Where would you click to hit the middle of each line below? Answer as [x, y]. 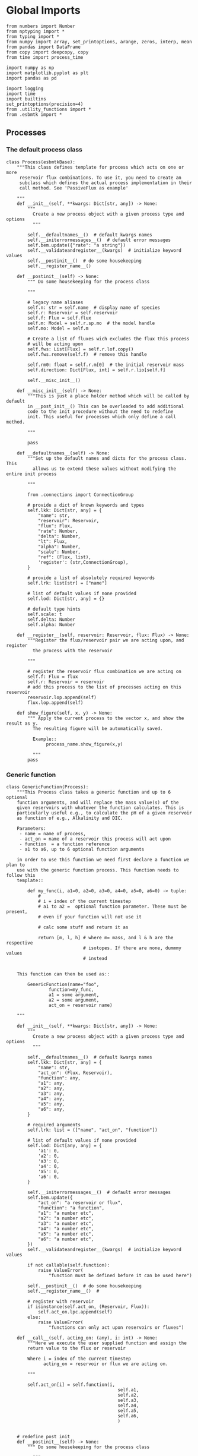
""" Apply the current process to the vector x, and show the [106, 718]
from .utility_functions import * [49, 109]
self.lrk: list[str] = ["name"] [68, 583]
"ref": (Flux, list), [65, 557]
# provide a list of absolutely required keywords [91, 578]
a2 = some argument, [74, 1000]
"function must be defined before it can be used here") [120, 1275]
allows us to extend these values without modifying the [104, 469]
